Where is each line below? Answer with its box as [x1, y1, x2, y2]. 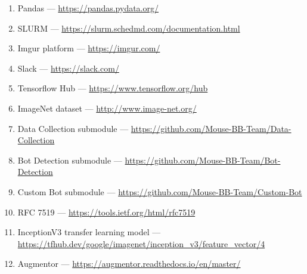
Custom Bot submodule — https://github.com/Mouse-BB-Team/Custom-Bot [17, 185, 302, 198]
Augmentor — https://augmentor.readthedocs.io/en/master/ [17, 257, 241, 270]
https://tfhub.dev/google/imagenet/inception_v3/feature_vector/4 [17, 237, 265, 250]
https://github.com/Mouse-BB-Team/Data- [131, 122, 292, 134]
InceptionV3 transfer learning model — [17, 226, 161, 238]
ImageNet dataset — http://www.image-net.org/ [17, 101, 197, 114]
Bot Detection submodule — [17, 153, 122, 166]
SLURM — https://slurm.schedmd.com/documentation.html [17, 21, 240, 34]
